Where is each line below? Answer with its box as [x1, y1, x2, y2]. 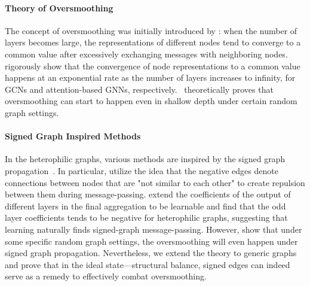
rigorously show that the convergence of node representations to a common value [5, 59, 300, 72]
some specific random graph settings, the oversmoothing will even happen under [5, 235, 298, 247]
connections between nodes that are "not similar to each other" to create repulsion [5, 176, 305, 188]
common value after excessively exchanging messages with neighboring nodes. [5, 47, 288, 60]
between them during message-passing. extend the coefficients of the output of [5, 188, 291, 200]
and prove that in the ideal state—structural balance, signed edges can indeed [5, 258, 290, 270]
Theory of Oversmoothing [5, 1, 113, 14]
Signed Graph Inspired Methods [5, 130, 141, 142]
